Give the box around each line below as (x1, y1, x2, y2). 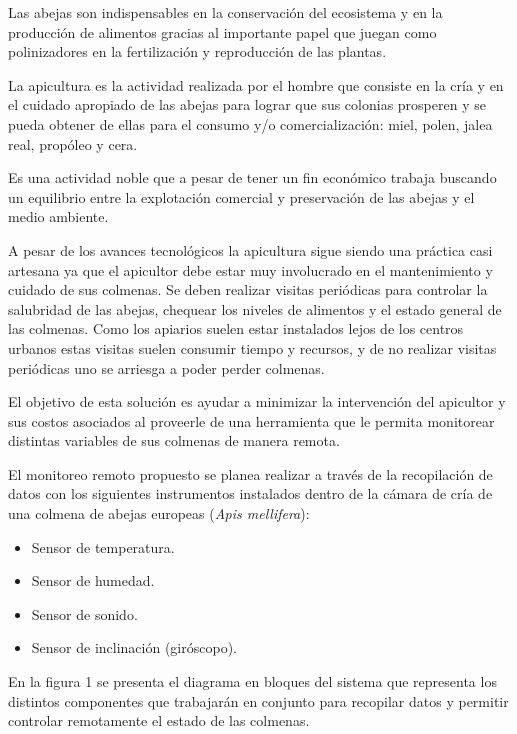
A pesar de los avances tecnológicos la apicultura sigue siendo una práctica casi (8, 239, 493, 260)
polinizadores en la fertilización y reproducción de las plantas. (8, 41, 387, 62)
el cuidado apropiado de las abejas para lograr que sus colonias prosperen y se (8, 94, 486, 115)
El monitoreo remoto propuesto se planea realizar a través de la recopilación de (8, 463, 493, 484)
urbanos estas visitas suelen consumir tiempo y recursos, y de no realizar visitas (8, 337, 497, 358)
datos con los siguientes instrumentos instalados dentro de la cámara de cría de (8, 483, 493, 504)
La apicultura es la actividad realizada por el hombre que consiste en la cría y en (8, 74, 504, 95)
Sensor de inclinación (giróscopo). (31, 637, 237, 658)
